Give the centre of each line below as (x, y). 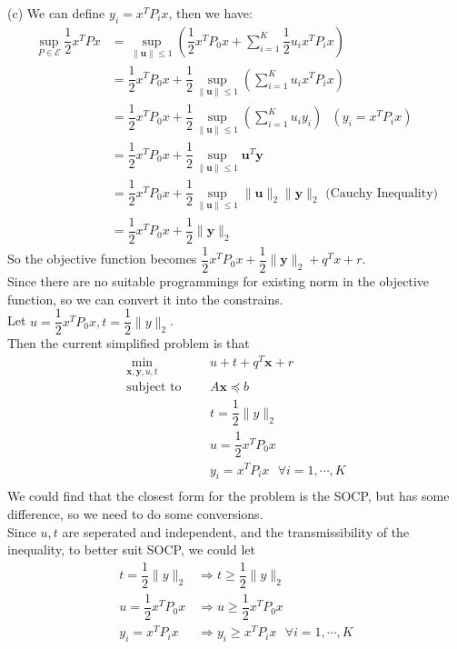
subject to (154, 388)
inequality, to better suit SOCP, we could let (131, 549)
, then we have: (210, 13)
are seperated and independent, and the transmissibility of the (236, 531)
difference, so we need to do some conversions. (135, 514)
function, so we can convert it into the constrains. (145, 299)
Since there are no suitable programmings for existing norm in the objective (219, 281)
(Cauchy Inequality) (382, 193)
